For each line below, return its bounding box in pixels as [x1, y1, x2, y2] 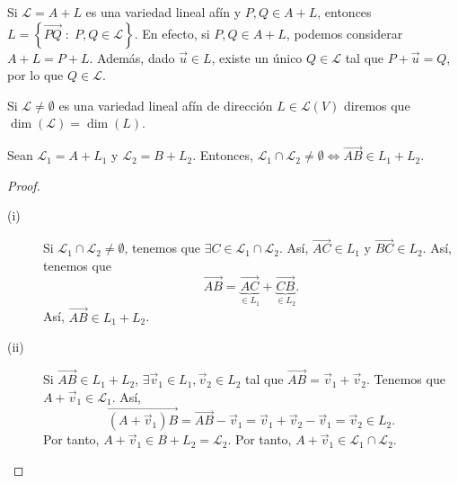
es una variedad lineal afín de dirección [58, 95, 273, 114]
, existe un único [211, 48, 303, 67]
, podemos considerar [286, 23, 403, 42]
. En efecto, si [134, 23, 210, 42]
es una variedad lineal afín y [85, 3, 242, 21]
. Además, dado [89, 48, 175, 67]
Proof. [7, 175, 40, 194]
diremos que [344, 95, 410, 114]
